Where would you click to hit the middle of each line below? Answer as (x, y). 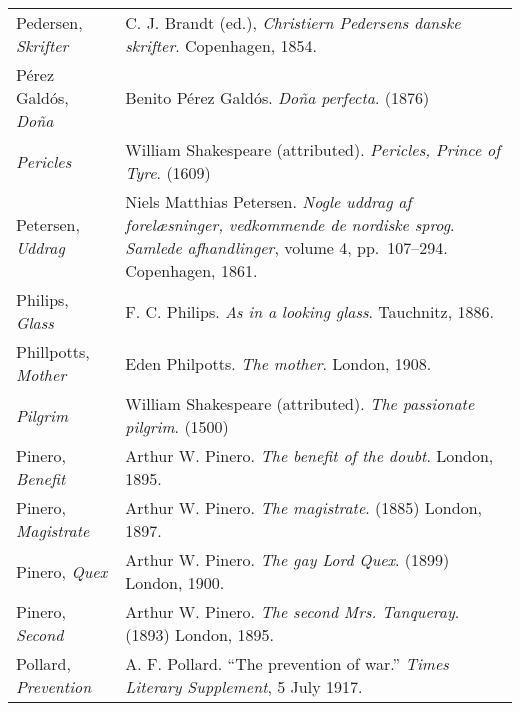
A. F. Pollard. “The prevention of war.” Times (287, 663)
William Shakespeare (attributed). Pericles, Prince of (313, 149)
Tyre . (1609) (168, 172)
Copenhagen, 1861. (191, 270)
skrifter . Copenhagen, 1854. (221, 45)
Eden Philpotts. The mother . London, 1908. (278, 363)
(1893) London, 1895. (200, 634)
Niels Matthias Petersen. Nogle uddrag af (268, 201)
